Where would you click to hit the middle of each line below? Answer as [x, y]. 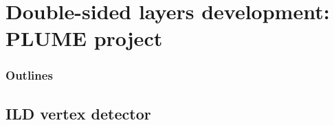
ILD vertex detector [78, 113]
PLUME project [84, 38]
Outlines [29, 75]
